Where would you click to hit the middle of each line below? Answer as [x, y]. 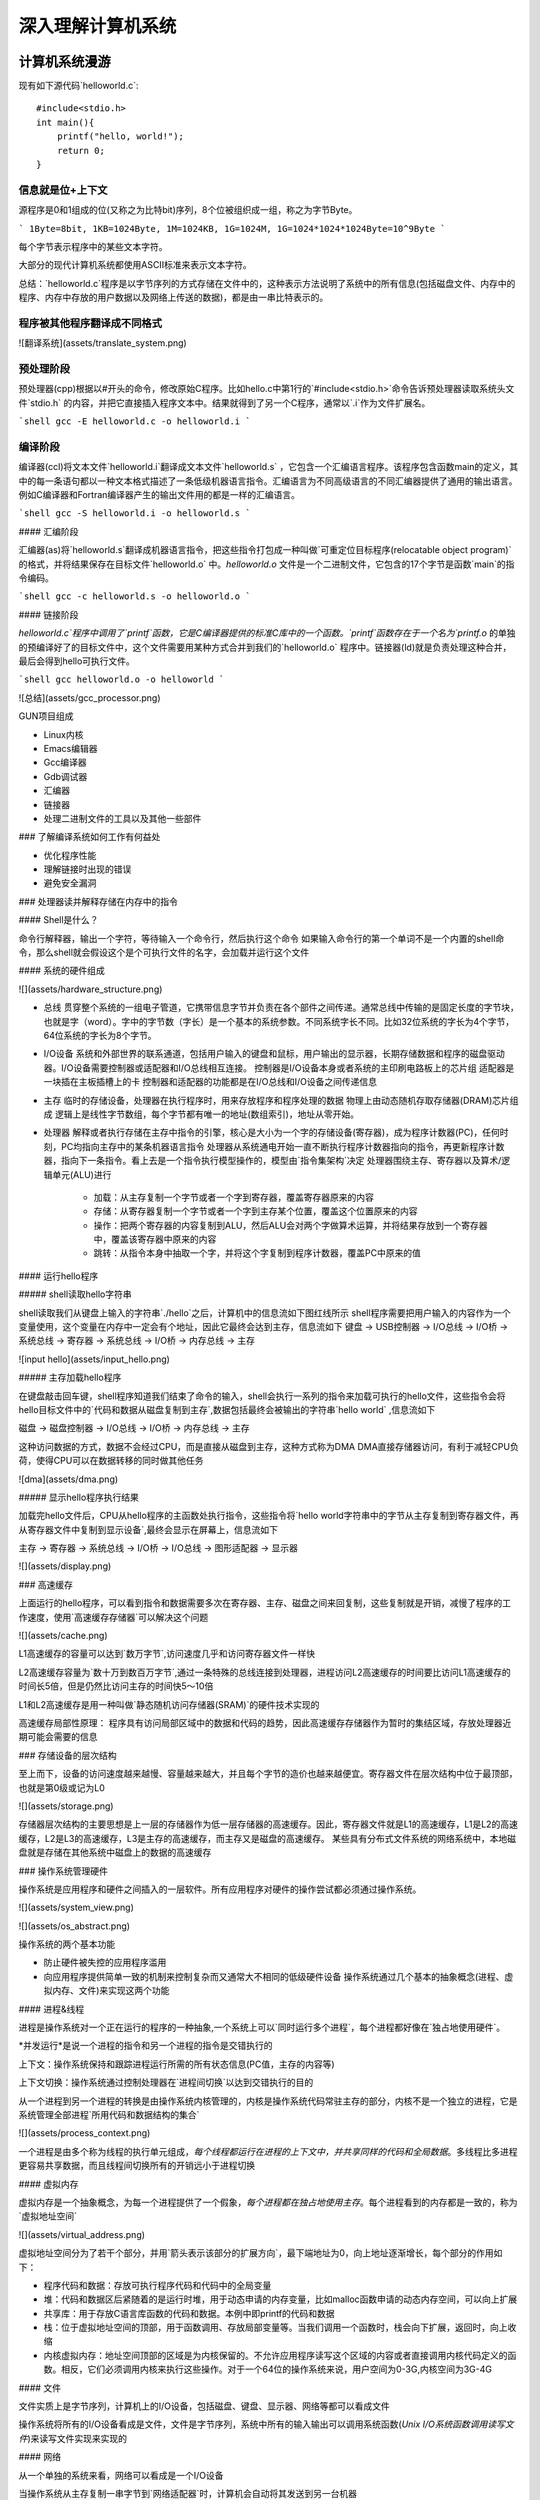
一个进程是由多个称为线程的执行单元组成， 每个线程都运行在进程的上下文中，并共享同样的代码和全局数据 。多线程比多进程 [268, 2151]
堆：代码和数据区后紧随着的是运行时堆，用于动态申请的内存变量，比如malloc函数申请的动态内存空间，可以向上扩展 [280, 2299]
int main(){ [65, 122]
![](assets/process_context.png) [84, 2133]
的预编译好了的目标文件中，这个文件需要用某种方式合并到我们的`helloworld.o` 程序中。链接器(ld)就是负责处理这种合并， [265, 647]
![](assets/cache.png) [63, 1636]
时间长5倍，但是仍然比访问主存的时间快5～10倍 [116, 1686]
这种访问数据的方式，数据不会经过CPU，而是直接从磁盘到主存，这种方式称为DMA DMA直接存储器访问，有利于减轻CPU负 [268, 1446]
